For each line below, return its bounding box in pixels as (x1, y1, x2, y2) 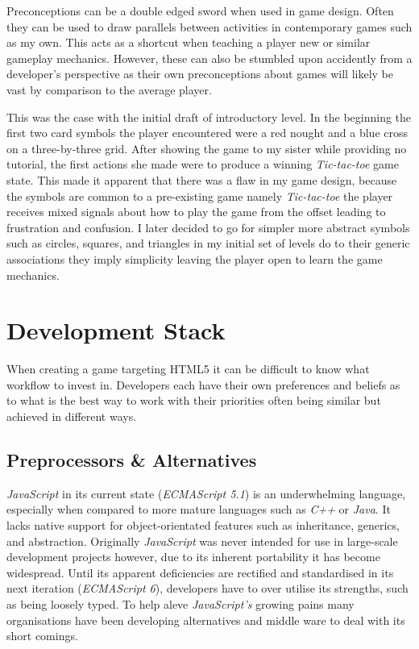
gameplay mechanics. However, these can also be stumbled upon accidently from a (6, 49, 413, 66)
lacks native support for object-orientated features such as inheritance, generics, (6, 516, 400, 533)
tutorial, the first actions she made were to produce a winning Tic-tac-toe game (6, 156, 399, 173)
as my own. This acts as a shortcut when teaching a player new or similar (6, 34, 371, 51)
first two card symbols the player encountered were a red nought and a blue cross (6, 124, 409, 141)
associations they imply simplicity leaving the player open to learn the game (6, 250, 383, 267)
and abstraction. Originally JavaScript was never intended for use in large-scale (6, 532, 398, 549)
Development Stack (6, 314, 226, 347)
